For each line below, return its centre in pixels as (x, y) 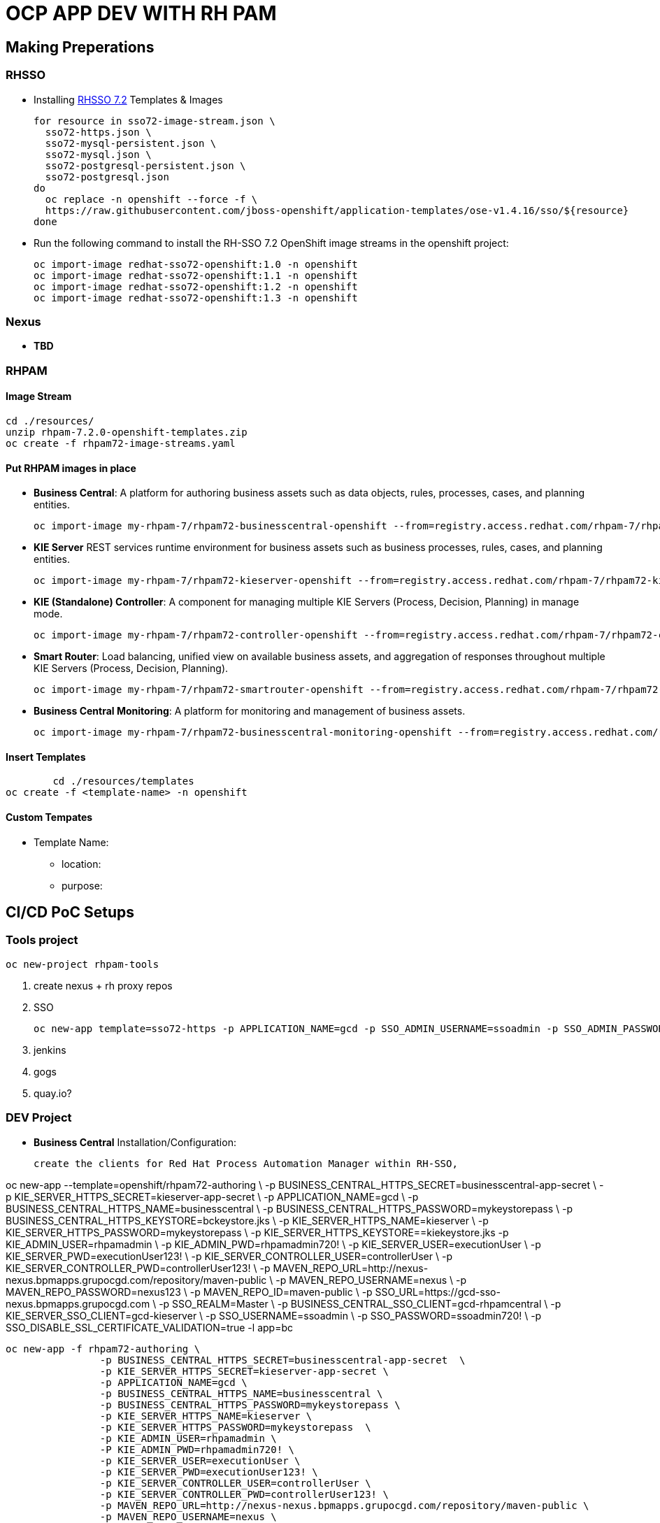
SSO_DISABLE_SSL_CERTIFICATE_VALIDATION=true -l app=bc (149, 1327)
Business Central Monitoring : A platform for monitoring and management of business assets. (250, 711)
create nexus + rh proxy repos (103, 985)
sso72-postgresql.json (107, 177)
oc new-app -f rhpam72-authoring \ (103, 1349)
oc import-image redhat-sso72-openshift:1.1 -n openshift (196, 275)
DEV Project (39, 1118)
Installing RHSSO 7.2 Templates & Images (128, 99)
